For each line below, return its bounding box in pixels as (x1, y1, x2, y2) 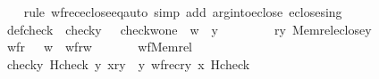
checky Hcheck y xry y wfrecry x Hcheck (6, 54, 250, 73)
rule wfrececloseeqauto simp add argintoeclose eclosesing (23, 3, 342, 20)
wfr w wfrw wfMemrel (6, 37, 193, 56)
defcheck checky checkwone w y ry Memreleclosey (6, 20, 372, 38)
